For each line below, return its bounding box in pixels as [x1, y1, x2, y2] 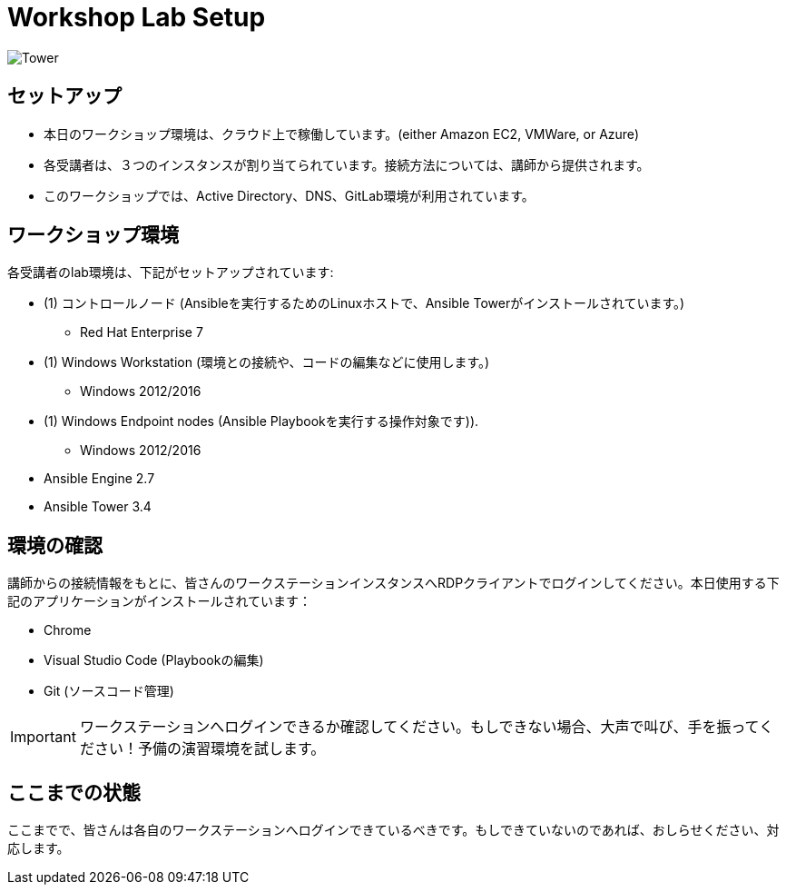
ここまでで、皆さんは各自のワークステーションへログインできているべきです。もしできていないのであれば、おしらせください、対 [7, 822, 780, 838]
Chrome [44, 622, 92, 639]
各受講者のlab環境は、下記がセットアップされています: [7, 264, 334, 281]
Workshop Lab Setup [7, 2, 266, 33]
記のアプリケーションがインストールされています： [7, 593, 312, 610]
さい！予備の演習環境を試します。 [93, 739, 326, 758]
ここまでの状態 [7, 780, 141, 804]
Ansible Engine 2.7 [44, 471, 155, 487]
